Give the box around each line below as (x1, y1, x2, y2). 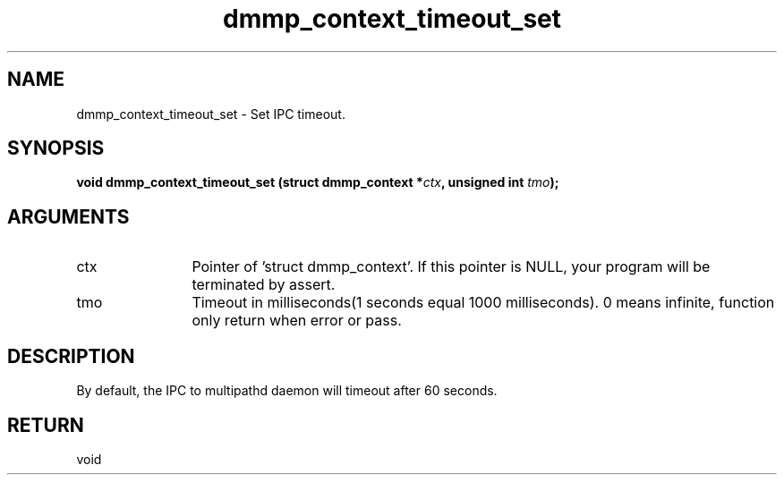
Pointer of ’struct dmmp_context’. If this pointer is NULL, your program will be (192, 258, 711, 276)
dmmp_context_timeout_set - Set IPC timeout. (76, 106, 345, 122)
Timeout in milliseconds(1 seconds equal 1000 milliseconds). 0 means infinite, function (192, 293, 775, 312)
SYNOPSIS (7, 137, 105, 160)
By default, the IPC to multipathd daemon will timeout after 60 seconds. (76, 383, 498, 399)
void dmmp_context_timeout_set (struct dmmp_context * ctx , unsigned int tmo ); (76, 174, 559, 190)
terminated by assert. (192, 275, 336, 294)
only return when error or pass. (192, 311, 402, 330)
